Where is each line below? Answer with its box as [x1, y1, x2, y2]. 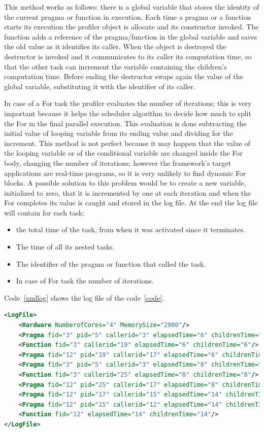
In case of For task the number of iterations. [16, 275, 154, 286]
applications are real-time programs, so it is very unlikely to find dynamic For [4, 167, 246, 178]
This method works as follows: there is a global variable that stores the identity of [4, 2, 259, 12]
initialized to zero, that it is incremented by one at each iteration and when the [4, 187, 251, 198]
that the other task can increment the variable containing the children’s [4, 61, 227, 71]
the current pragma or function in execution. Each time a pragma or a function [4, 11, 251, 22]
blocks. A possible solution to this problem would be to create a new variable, [4, 177, 246, 188]
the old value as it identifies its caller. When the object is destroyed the [4, 41, 226, 52]
